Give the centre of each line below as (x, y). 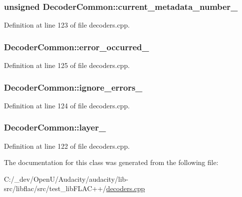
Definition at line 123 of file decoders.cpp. (67, 25)
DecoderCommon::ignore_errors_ (73, 87)
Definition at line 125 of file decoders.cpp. (67, 65)
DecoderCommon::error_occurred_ (77, 47)
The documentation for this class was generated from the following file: (111, 162)
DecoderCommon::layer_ (55, 127)
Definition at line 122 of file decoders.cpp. (67, 146)
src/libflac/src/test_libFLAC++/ (55, 188)
